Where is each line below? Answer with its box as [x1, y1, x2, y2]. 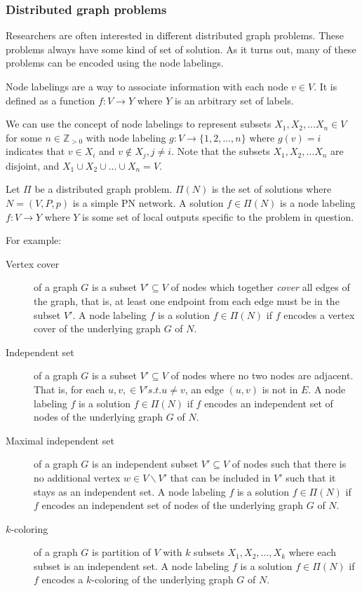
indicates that [6, 144, 65, 158]
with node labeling [86, 130, 166, 144]
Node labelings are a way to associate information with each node [6, 79, 288, 93]
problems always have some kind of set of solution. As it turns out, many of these [6, 41, 356, 56]
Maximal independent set [6, 433, 114, 447]
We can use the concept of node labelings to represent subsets [6, 116, 271, 131]
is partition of [92, 545, 151, 559]
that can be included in [170, 470, 271, 484]
